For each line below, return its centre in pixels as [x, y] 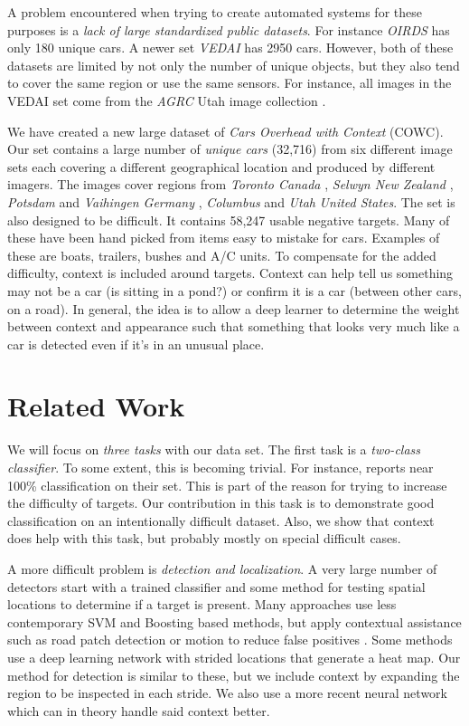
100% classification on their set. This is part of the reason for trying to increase [227, 485]
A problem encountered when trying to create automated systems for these [215, 12]
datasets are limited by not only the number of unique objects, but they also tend [234, 65]
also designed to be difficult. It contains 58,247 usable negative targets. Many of [229, 220]
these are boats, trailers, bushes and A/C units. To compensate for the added [222, 255]
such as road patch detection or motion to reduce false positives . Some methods [230, 640]
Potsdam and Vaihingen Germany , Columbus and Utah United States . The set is [231, 201]
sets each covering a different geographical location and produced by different [221, 166]
